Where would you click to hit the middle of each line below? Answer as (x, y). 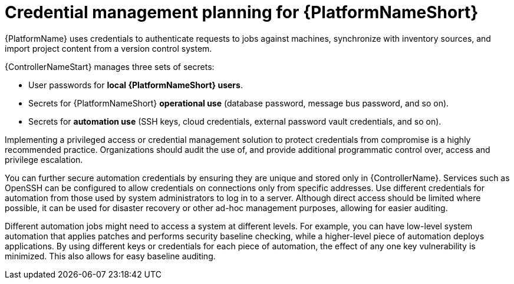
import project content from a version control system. (108, 48)
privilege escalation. (44, 159)
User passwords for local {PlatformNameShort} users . (136, 85)
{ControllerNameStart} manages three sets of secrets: (110, 66)
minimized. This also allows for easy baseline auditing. (110, 256)
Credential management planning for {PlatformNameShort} (242, 12)
